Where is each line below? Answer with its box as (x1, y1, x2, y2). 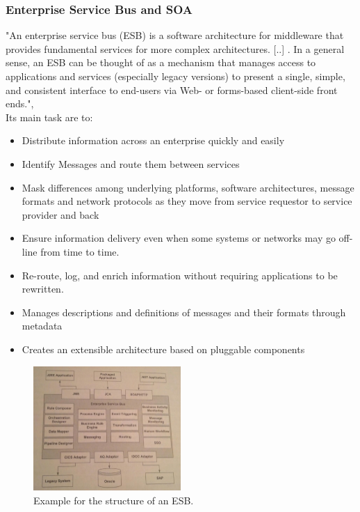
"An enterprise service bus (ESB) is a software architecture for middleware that (6, 28, 344, 42)
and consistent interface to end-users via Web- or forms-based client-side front (6, 82, 338, 97)
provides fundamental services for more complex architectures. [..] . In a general (6, 41, 345, 56)
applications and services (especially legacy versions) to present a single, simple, (6, 69, 345, 83)
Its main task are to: (6, 109, 93, 124)
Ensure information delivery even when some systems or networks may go (22, 231, 336, 245)
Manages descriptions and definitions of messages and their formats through (22, 304, 346, 319)
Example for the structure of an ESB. (33, 493, 194, 508)
